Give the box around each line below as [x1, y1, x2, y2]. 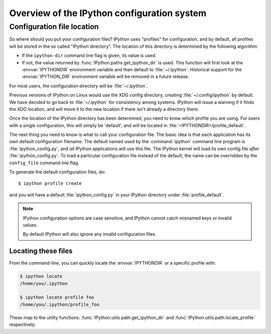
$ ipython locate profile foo [20, 294, 94, 300]
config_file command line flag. [9, 160, 80, 166]
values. [23, 221, 38, 228]
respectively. [9, 321, 36, 327]
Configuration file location [9, 22, 99, 31]
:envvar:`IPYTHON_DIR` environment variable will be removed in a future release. [22, 73, 190, 80]
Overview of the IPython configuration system [9, 8, 207, 19]
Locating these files [9, 247, 73, 256]
